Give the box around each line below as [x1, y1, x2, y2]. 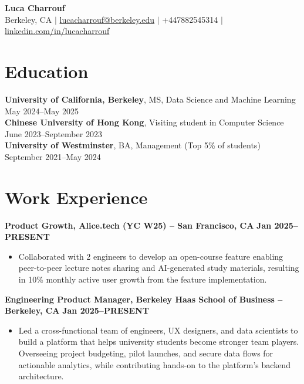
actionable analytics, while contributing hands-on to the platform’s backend [18, 358, 291, 371]
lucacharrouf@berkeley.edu [59, 13, 155, 25]
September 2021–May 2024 [5, 150, 101, 162]
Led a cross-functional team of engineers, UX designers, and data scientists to [18, 324, 298, 336]
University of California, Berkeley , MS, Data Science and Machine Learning [5, 93, 296, 105]
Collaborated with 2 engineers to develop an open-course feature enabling [18, 250, 283, 262]
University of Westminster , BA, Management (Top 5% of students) [5, 139, 261, 151]
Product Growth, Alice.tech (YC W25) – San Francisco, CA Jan [5, 219, 272, 231]
